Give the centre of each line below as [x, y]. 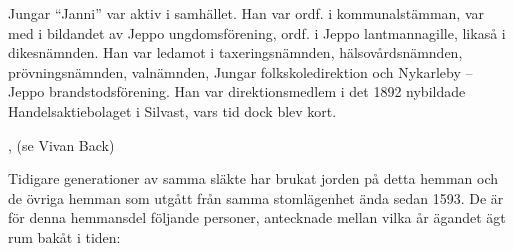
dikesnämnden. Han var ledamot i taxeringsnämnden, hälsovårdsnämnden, [235, 52]
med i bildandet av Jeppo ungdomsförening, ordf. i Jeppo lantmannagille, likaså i [257, 32]
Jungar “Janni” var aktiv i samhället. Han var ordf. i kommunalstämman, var [246, 13]
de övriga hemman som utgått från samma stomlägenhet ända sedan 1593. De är [256, 197]
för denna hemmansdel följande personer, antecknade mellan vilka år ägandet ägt [257, 217]
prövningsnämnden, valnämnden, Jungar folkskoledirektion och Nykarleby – [240, 71]
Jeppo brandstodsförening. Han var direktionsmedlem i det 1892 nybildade [237, 91]
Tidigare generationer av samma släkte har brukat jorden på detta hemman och [253, 178]
